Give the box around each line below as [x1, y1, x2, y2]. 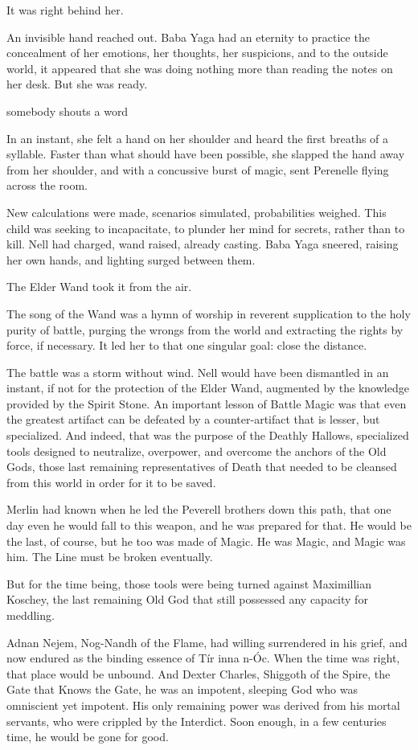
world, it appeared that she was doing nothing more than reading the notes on [6, 59, 393, 76]
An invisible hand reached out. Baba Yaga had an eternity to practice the [6, 28, 370, 45]
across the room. [6, 177, 88, 194]
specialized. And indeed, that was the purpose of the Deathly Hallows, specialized [6, 427, 409, 444]
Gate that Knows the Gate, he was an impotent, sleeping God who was [6, 681, 358, 698]
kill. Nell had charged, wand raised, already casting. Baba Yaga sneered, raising [6, 236, 399, 252]
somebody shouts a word [6, 102, 129, 119]
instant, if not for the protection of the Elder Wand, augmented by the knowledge [6, 379, 409, 396]
